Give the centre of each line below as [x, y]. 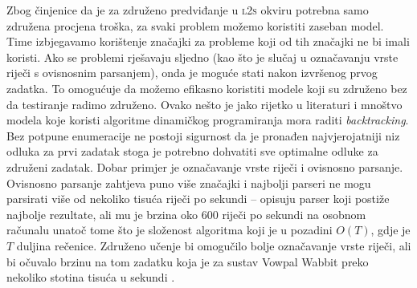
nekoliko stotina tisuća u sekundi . [91, 277]
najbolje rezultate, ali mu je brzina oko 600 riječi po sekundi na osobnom [186, 214]
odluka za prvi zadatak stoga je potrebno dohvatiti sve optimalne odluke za [192, 151]
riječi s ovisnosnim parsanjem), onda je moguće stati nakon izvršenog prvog [192, 73]
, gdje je [390, 230]
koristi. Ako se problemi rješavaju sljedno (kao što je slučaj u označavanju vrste [202, 57]
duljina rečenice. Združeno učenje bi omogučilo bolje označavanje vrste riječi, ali [214, 245]
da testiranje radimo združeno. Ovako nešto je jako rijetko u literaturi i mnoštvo [204, 104]
